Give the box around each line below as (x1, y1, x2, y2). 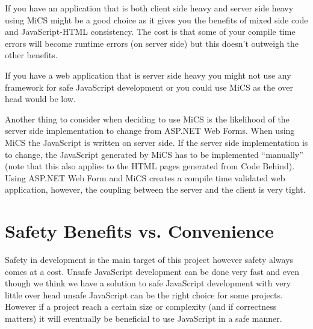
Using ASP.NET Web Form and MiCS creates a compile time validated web (5, 171, 285, 184)
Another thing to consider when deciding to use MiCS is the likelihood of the (5, 112, 290, 125)
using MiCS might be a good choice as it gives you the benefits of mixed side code (5, 13, 308, 26)
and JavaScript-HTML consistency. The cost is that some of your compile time (5, 25, 296, 38)
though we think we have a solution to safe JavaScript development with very (5, 277, 291, 289)
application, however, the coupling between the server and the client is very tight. (5, 183, 306, 196)
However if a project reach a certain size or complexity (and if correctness (5, 300, 277, 313)
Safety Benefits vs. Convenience (5, 219, 274, 243)
